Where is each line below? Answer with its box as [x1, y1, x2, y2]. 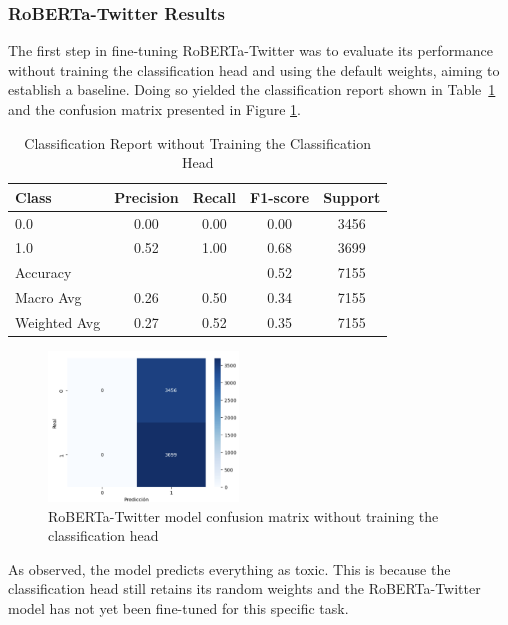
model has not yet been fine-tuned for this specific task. [8, 597, 349, 618]
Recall [192, 186, 237, 207]
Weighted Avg [15, 312, 101, 332]
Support [323, 186, 381, 207]
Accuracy [15, 262, 72, 283]
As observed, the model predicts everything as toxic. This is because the [8, 558, 451, 579]
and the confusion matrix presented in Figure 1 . [8, 99, 301, 119]
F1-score [250, 186, 310, 207]
